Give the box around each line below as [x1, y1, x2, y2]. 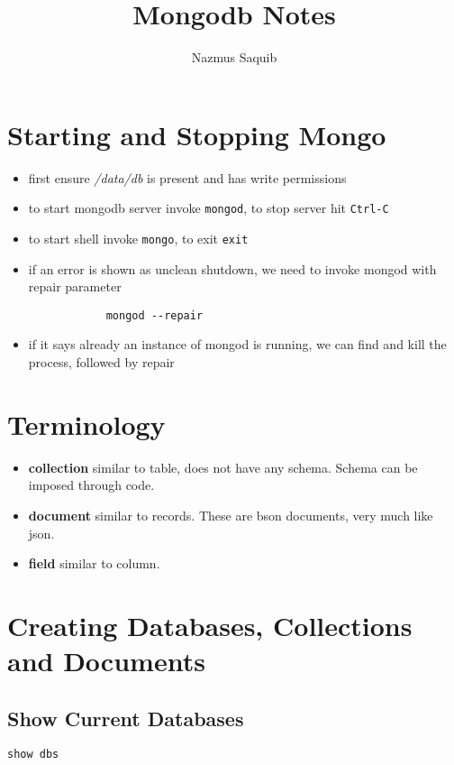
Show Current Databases [7, 704, 244, 732]
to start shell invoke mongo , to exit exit [28, 228, 249, 247]
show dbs [7, 748, 59, 761]
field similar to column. [28, 554, 160, 573]
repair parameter [28, 277, 122, 296]
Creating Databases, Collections [7, 606, 413, 643]
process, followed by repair [28, 353, 175, 371]
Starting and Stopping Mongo [7, 115, 386, 152]
